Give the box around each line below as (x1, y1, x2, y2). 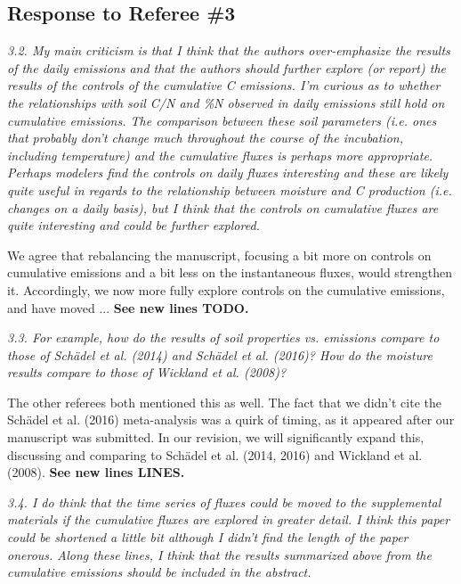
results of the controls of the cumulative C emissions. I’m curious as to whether (7, 76, 441, 95)
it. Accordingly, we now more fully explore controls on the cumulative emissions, (7, 280, 445, 299)
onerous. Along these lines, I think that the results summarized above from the (7, 545, 432, 563)
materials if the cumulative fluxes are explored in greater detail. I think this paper (7, 510, 450, 529)
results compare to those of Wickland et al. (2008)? (7, 363, 287, 382)
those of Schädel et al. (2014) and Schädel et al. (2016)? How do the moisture (7, 345, 433, 364)
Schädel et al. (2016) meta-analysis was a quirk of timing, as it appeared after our (7, 410, 455, 429)
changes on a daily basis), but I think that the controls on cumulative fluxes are (7, 198, 439, 217)
